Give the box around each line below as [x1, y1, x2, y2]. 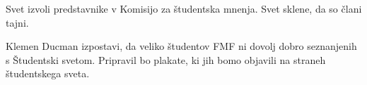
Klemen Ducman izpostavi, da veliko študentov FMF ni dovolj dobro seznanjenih [6, 39, 357, 53]
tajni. [6, 15, 29, 30]
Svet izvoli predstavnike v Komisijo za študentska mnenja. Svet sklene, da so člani [6, 1, 362, 15]
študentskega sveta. [6, 66, 90, 81]
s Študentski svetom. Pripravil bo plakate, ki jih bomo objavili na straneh [6, 52, 326, 67]
